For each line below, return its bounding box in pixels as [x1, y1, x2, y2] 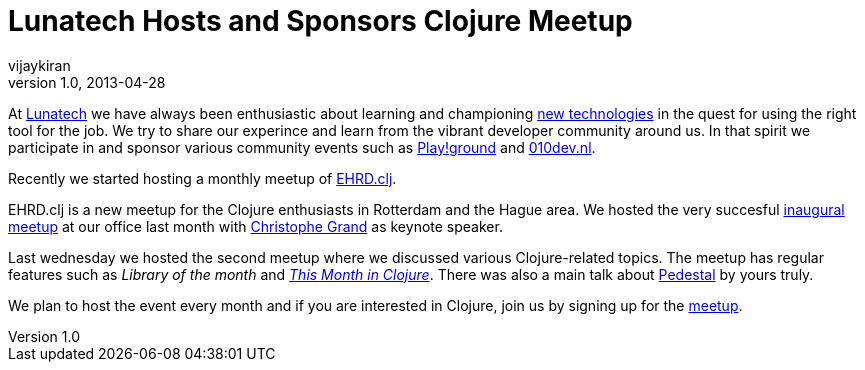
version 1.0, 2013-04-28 [8, 73, 166, 91]
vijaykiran [8, 56, 71, 74]
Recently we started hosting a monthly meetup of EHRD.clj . [8, 169, 397, 187]
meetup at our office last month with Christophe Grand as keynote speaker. [8, 217, 503, 235]
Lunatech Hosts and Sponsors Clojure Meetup [8, 4, 633, 38]
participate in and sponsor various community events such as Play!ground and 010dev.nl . [8, 138, 596, 156]
